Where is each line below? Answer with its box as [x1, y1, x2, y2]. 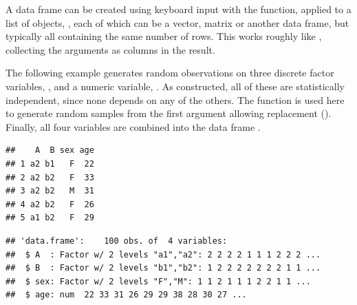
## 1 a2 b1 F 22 [6, 158, 94, 169]
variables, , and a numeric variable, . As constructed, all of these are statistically [6, 78, 345, 93]
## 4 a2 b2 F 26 [6, 199, 94, 209]
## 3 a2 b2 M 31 [6, 186, 94, 196]
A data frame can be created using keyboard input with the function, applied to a [6, 2, 351, 16]
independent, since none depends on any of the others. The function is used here [6, 92, 345, 107]
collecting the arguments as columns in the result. [6, 42, 215, 56]
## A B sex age [6, 145, 94, 156]
